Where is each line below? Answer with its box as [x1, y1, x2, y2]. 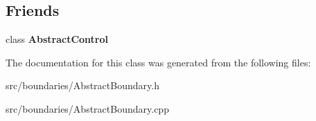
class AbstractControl [6, 32, 109, 46]
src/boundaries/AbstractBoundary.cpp [6, 101, 169, 115]
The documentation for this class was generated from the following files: [6, 55, 311, 69]
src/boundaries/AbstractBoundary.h [6, 78, 159, 93]
